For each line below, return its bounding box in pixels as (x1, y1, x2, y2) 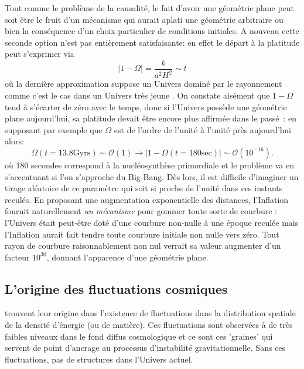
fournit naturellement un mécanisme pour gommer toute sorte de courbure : (5, 205, 278, 217)
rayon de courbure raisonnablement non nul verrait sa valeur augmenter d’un (5, 239, 281, 252)
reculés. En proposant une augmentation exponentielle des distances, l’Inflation (5, 193, 289, 205)
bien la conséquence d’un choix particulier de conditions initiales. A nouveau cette (5, 25, 299, 37)
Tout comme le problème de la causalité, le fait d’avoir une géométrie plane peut (5, 2, 295, 13)
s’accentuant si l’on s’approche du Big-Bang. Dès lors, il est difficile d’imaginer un (5, 170, 299, 182)
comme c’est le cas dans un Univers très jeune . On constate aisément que (5, 89, 270, 101)
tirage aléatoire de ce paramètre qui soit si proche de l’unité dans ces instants (5, 182, 283, 194)
